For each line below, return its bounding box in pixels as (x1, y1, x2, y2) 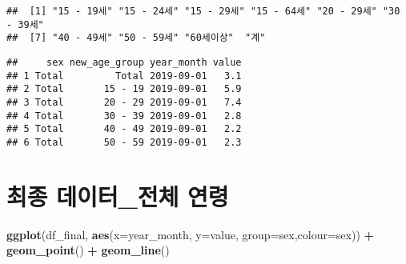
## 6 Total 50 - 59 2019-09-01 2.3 (6, 136, 242, 148)
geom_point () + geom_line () (6, 242, 170, 258)
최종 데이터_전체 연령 (6, 179, 229, 212)
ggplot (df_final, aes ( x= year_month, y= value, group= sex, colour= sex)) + (6, 226, 375, 242)
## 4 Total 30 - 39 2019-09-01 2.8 (6, 110, 242, 122)
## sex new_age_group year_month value (6, 56, 242, 68)
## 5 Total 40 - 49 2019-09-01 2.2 (6, 123, 242, 135)
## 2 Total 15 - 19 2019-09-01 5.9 (6, 83, 242, 95)
